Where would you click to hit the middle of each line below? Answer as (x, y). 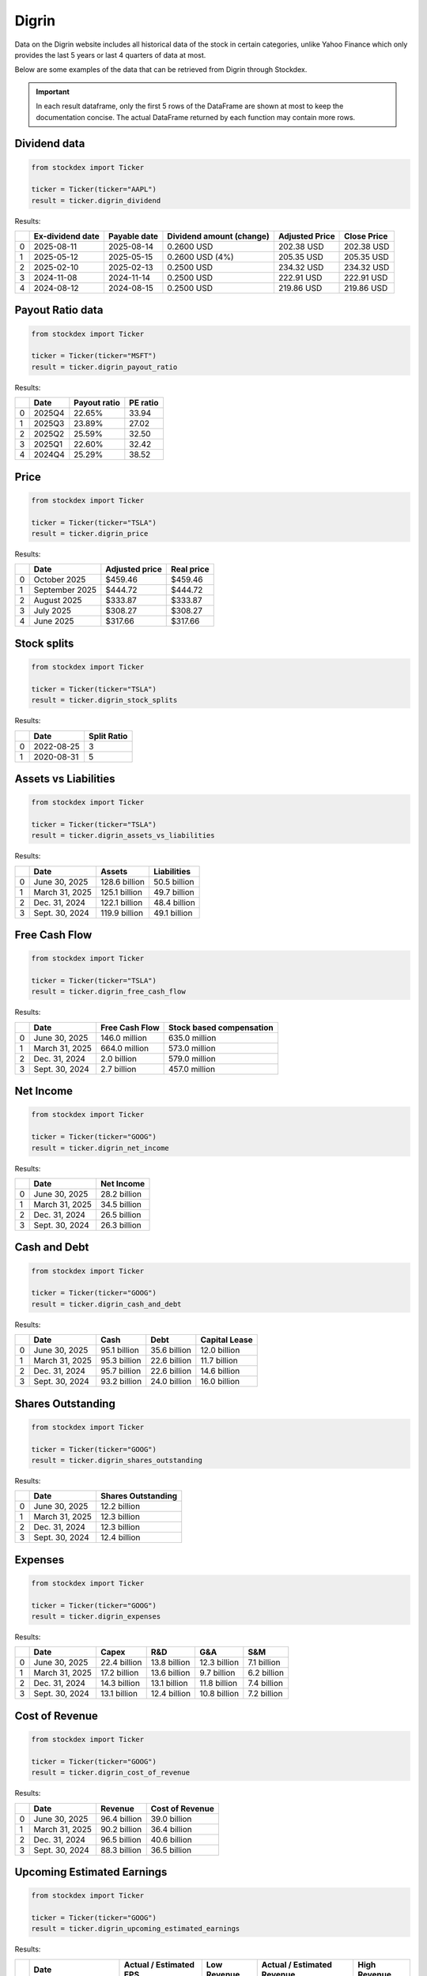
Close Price (366, 236)
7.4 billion (266, 1684)
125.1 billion (121, 892)
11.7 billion (219, 1361)
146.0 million (124, 1038)
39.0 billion (171, 1819)
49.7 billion (174, 892)
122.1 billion (121, 903)
